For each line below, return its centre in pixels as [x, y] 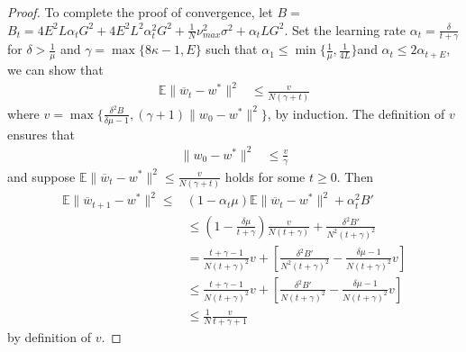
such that [232, 49]
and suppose [41, 176]
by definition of [49, 337]
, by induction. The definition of [356, 113]
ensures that [41, 134]
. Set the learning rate [345, 29]
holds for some [265, 176]
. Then [355, 176]
